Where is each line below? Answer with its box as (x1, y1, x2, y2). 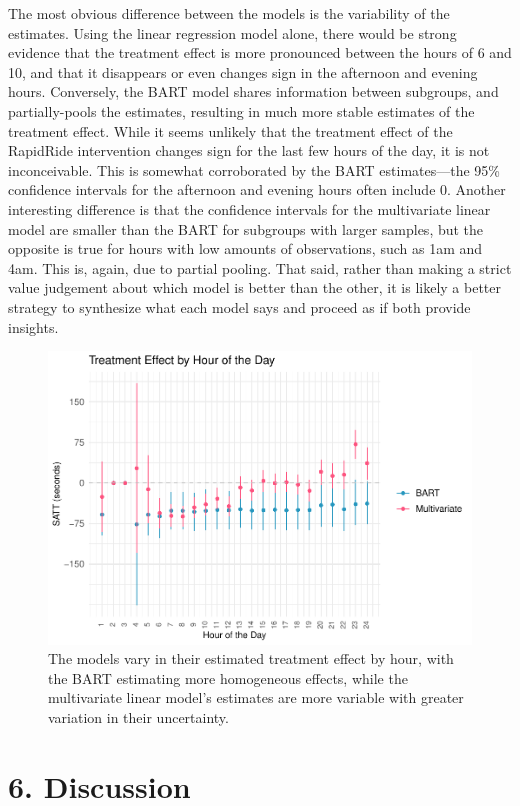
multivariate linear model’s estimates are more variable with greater (48, 687, 464, 708)
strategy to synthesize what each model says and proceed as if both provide (8, 296, 471, 317)
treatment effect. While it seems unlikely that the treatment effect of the (8, 120, 453, 141)
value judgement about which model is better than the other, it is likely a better (8, 277, 501, 298)
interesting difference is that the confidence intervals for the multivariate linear (8, 198, 491, 219)
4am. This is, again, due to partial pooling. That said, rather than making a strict (8, 257, 512, 278)
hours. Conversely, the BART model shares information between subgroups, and (8, 81, 499, 102)
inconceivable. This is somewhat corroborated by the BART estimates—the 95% (8, 159, 500, 180)
